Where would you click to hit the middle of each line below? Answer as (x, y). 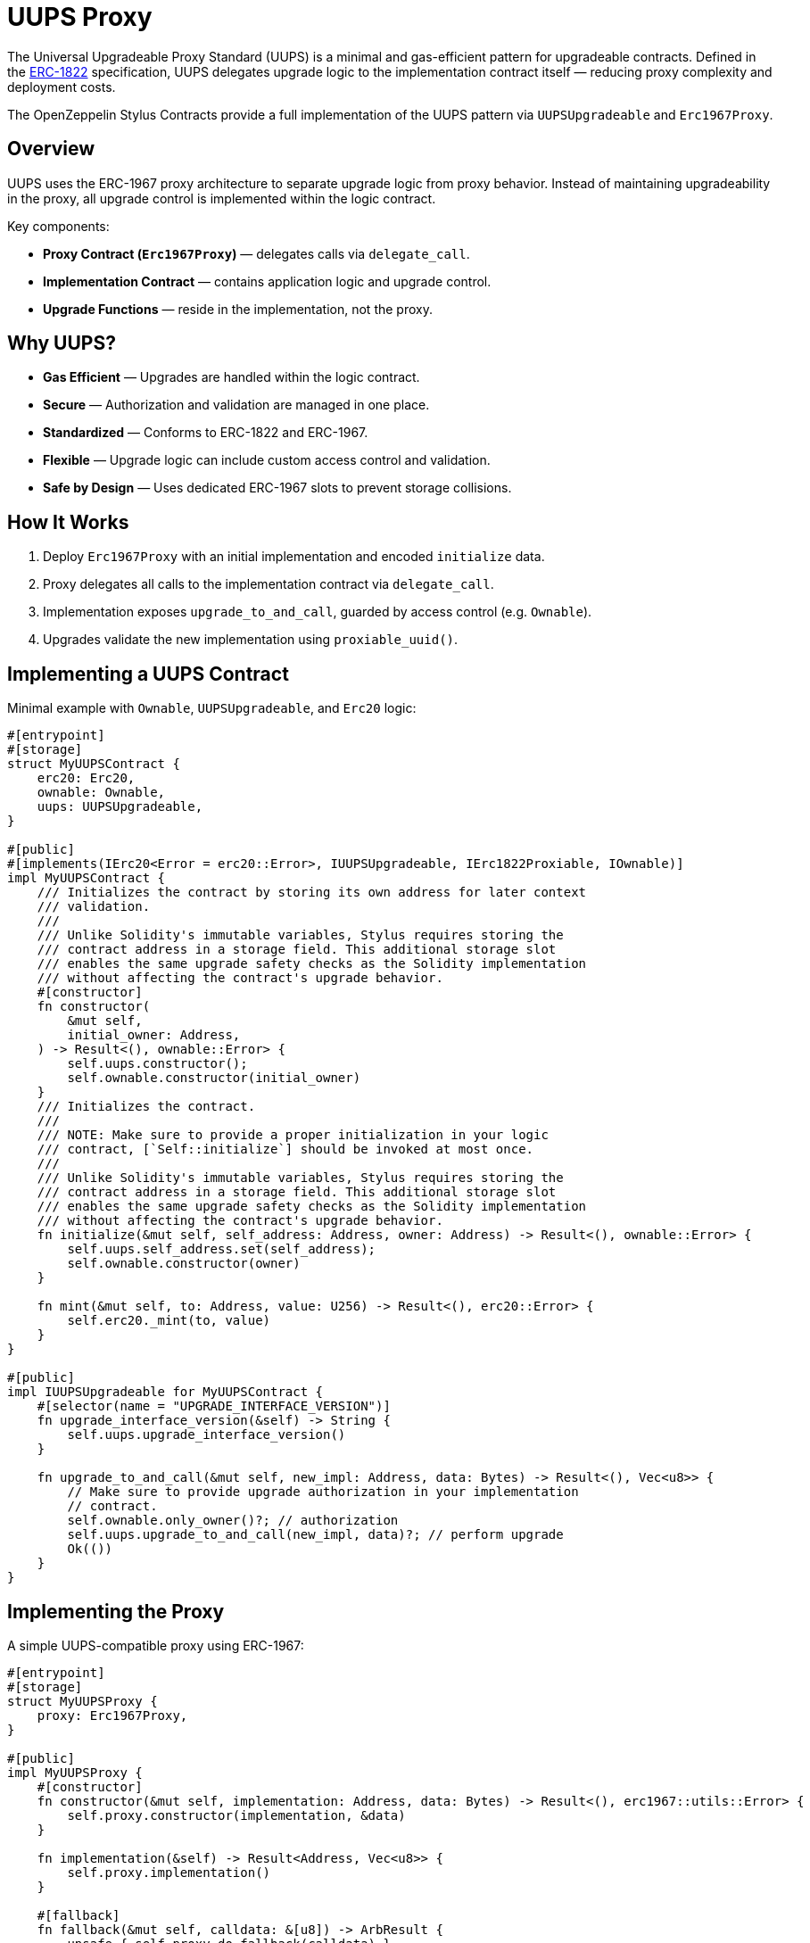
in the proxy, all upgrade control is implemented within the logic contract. (222, 198)
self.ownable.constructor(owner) (184, 1264)
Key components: (58, 226)
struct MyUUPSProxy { (83, 1701)
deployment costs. (62, 87)
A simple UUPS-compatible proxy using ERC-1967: (156, 1645)
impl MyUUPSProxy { (75, 1772)
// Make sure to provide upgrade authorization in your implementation (323, 1492)
